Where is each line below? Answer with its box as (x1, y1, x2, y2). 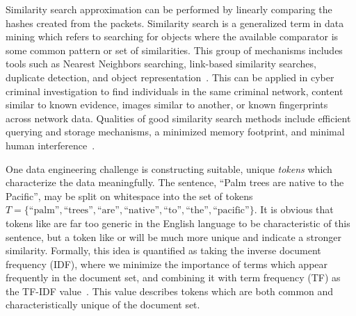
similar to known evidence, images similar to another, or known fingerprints (6, 97, 328, 112)
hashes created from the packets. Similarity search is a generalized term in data (6, 15, 344, 30)
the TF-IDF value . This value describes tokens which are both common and (6, 283, 334, 298)
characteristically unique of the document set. (6, 297, 200, 312)
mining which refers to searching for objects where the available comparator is (6, 29, 339, 44)
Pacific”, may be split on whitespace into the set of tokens (6, 188, 253, 203)
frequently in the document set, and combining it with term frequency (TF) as (6, 270, 341, 285)
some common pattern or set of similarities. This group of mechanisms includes (6, 42, 343, 57)
